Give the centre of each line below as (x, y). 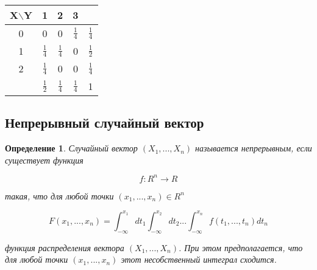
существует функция (44, 160)
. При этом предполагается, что (241, 247)
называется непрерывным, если (254, 148)
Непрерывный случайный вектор (105, 123)
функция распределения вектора (65, 247)
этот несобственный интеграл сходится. (199, 259)
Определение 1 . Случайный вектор (71, 148)
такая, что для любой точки (59, 196)
